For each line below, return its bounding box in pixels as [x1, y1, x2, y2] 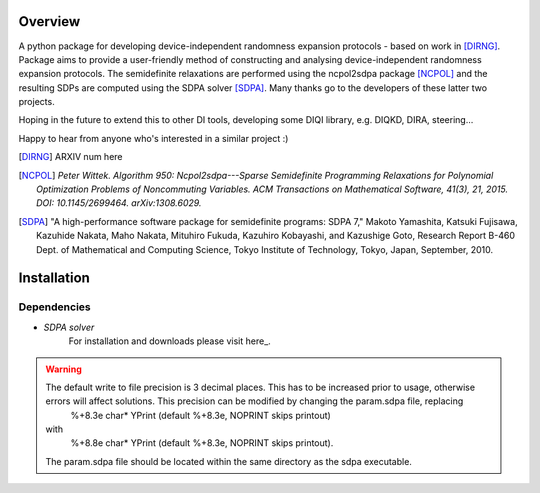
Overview [18, 13, 81, 30]
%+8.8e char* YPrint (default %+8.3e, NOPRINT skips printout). [70, 437, 334, 449]
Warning [45, 363, 82, 375]
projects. [18, 96, 55, 108]
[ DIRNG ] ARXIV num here [18, 151, 123, 163]
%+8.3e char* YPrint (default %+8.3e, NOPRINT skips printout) [70, 409, 332, 421]
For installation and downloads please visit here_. [68, 335, 272, 347]
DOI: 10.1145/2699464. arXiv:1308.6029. [36, 197, 202, 209]
